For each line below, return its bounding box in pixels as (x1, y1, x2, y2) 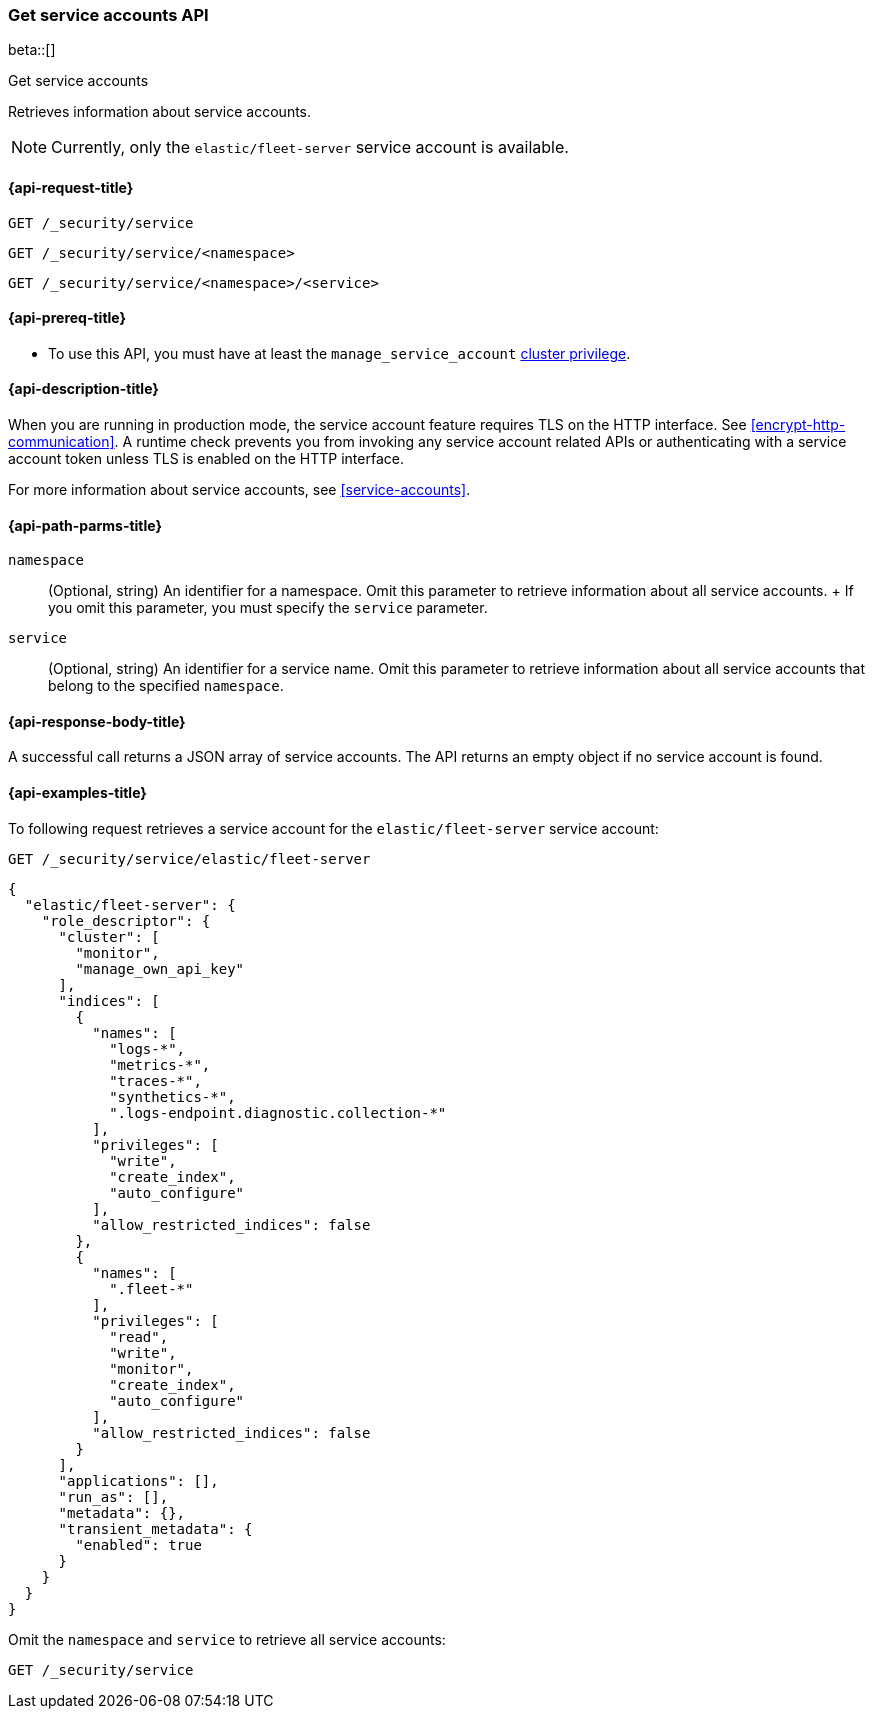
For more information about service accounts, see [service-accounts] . (8, 481, 471, 499)
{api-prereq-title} (8, 309, 127, 327)
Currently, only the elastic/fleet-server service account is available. (51, 137, 569, 158)
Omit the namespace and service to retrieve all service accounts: (8, 1630, 446, 1648)
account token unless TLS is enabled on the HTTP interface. (8, 450, 404, 468)
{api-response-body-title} (8, 712, 186, 730)
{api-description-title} (8, 380, 159, 398)
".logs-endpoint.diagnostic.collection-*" (109, 1104, 447, 1121)
